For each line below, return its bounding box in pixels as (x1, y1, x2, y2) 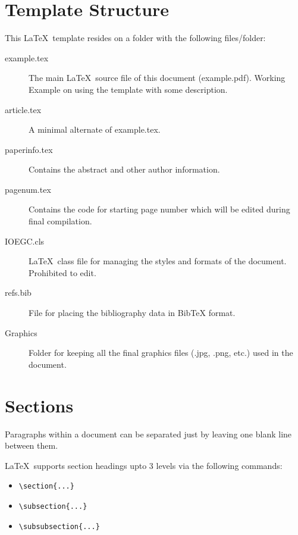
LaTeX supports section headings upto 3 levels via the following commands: (5, 459, 283, 471)
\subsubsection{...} (18, 522, 100, 531)
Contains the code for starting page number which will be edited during (29, 203, 290, 215)
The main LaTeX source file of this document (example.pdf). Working (29, 71, 286, 84)
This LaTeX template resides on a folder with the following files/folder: (5, 32, 266, 44)
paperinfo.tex (5, 143, 53, 155)
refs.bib (5, 286, 32, 299)
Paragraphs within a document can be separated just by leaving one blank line (5, 427, 292, 440)
